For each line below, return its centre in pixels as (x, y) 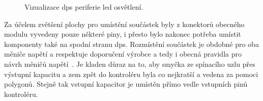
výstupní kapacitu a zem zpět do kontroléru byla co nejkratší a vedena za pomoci (131, 74)
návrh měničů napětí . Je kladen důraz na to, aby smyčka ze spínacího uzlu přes (130, 64)
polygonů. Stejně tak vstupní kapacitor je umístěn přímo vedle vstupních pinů (126, 84)
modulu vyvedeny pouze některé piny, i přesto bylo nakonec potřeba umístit (123, 34)
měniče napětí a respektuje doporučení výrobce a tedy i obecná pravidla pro (123, 54)
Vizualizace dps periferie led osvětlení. (84, 7)
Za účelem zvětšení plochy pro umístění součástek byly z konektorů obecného (124, 24)
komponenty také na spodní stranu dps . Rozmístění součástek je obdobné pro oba (131, 44)
